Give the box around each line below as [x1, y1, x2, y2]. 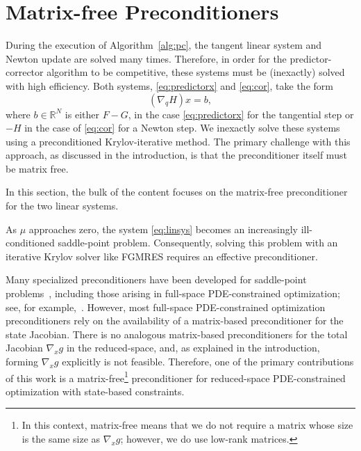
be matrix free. [6, 161, 69, 175]
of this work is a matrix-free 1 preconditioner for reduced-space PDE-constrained [6, 368, 346, 385]
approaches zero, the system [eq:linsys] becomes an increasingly [28, 221, 298, 236]
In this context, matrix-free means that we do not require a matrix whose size [22, 418, 353, 432]
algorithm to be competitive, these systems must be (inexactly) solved [47, 65, 345, 79]
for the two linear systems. [6, 198, 119, 213]
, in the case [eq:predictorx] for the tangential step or [128, 106, 354, 121]
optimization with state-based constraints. [6, 383, 185, 398]
